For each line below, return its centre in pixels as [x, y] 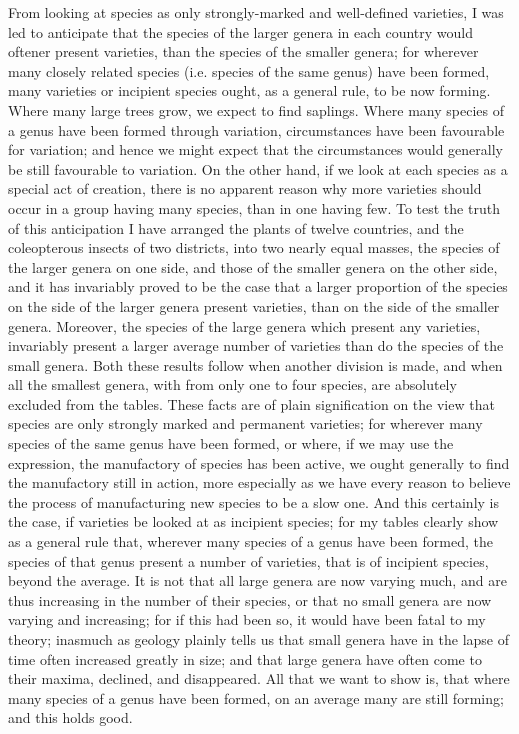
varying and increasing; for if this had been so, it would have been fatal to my [247, 619]
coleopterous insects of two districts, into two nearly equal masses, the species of [254, 247]
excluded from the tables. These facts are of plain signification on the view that [251, 403]
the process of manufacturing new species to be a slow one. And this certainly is [254, 501]
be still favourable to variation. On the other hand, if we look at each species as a [258, 168]
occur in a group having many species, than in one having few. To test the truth [254, 207]
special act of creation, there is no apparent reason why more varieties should [245, 188]
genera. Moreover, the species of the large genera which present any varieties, [244, 325]
